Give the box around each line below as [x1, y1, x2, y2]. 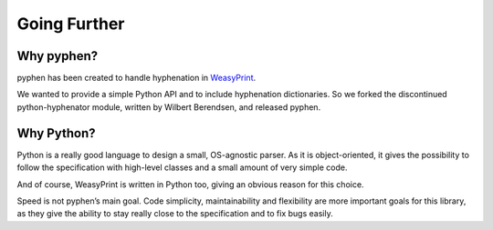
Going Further [16, 14, 125, 34]
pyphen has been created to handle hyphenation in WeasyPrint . [16, 73, 257, 84]
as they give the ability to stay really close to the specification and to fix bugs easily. [16, 208, 333, 219]
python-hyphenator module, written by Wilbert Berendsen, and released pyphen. [16, 101, 321, 113]
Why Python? [16, 125, 96, 141]
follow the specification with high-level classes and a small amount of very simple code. [16, 162, 348, 173]
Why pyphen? [16, 48, 99, 64]
